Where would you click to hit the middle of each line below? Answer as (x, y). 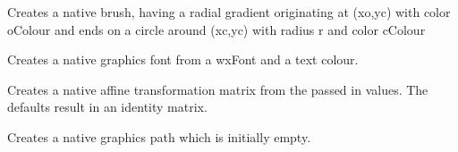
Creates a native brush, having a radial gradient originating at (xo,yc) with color (229, 12)
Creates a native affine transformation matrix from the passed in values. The (218, 89)
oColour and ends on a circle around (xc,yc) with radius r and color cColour (216, 29)
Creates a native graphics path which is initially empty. (159, 136)
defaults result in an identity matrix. (107, 107)
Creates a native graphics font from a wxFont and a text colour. (183, 59)
